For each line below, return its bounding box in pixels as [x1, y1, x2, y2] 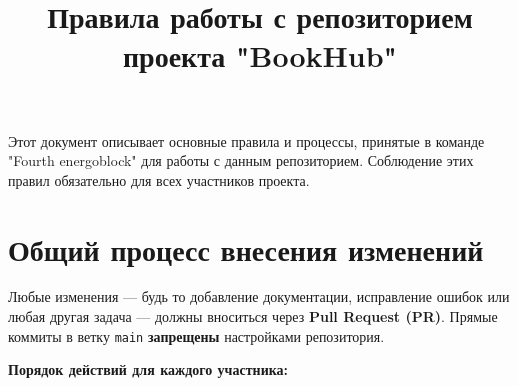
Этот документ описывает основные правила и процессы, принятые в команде [8, 130, 485, 151]
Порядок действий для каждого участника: [8, 359, 289, 380]
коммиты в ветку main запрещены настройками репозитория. [8, 325, 385, 346]
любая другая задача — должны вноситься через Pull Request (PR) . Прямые [8, 306, 498, 327]
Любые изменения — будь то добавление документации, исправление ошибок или [8, 286, 510, 307]
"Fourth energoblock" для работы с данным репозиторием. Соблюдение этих [8, 150, 474, 171]
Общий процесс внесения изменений [8, 228, 484, 269]
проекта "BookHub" [122, 35, 397, 76]
